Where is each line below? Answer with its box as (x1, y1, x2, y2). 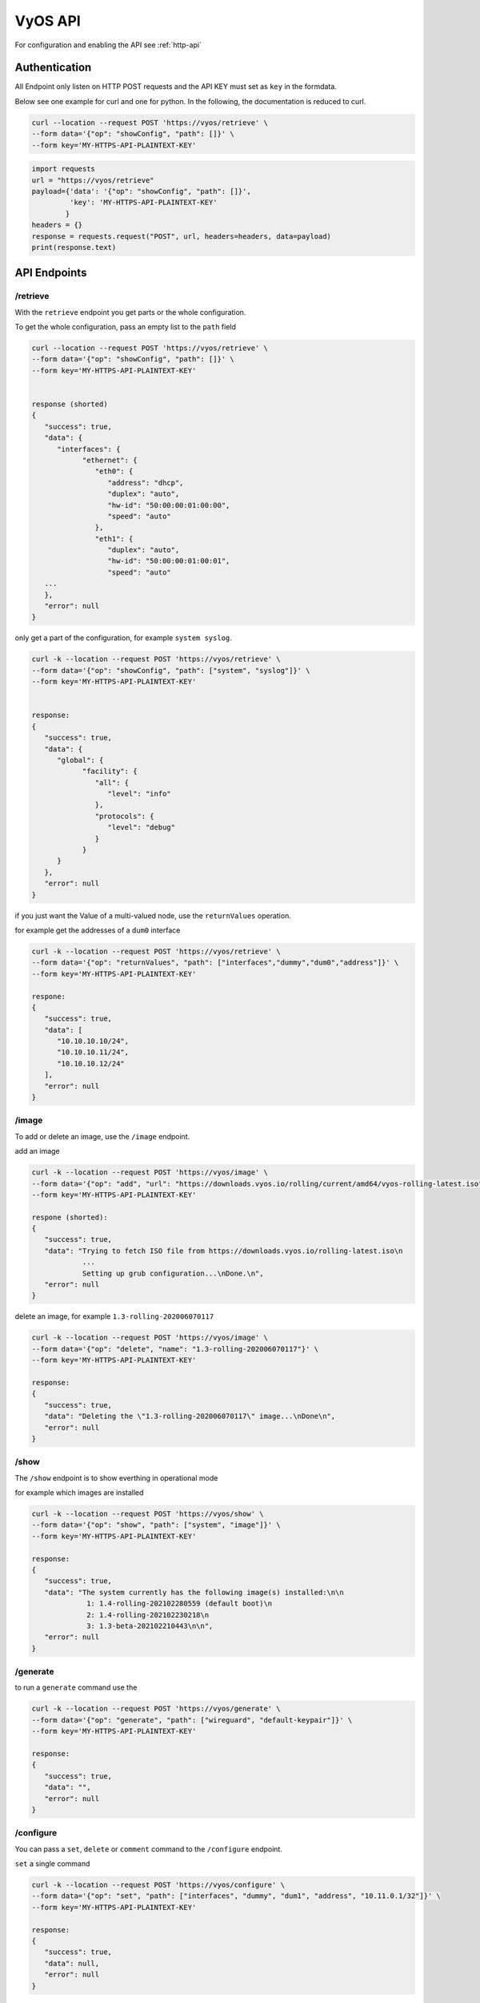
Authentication (14, 61, 92, 75)
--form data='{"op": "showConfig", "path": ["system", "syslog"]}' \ (31, 666, 310, 675)
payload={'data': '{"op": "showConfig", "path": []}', (31, 187, 251, 195)
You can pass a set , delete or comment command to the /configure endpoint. (14, 1844, 283, 1854)
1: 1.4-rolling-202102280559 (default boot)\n (86, 1599, 273, 1608)
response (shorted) (31, 400, 108, 409)
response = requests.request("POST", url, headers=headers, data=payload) (31, 232, 332, 240)
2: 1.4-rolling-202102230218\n (86, 1610, 210, 1619)
